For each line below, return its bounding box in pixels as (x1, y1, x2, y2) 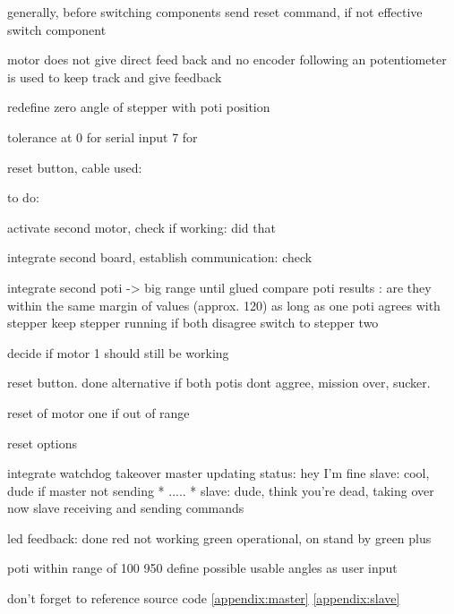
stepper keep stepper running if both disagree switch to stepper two (7, 313, 379, 332)
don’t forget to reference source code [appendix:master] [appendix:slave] (7, 589, 400, 608)
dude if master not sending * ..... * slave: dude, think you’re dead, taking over (7, 481, 434, 499)
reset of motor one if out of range (7, 403, 190, 422)
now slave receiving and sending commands (7, 499, 244, 517)
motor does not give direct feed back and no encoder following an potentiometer (7, 50, 447, 69)
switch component (7, 20, 107, 38)
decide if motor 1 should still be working (7, 343, 229, 362)
